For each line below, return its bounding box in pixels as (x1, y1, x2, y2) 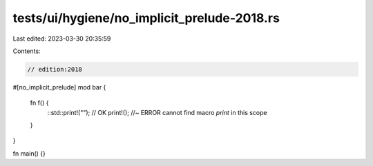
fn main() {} (12, 149, 46, 158)
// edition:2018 (27, 65, 83, 73)
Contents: (12, 47, 41, 55)
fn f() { (30, 98, 49, 107)
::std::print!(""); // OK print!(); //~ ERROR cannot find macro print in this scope (47, 108, 267, 116)
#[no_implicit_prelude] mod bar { (12, 83, 106, 91)
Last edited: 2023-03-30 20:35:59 (12, 34, 111, 43)
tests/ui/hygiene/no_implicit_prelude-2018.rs (12, 10, 280, 25)
